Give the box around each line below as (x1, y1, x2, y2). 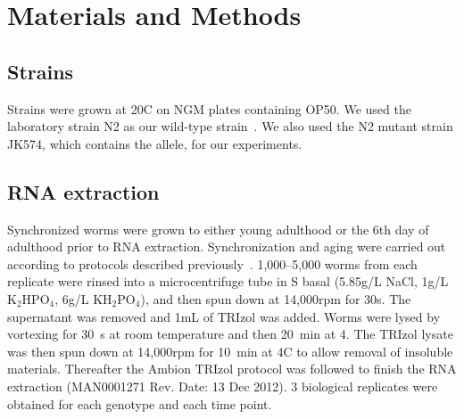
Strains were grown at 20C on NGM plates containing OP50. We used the (7, 99, 411, 118)
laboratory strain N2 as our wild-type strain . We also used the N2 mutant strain (7, 117, 453, 136)
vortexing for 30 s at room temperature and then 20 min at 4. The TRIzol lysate (7, 325, 453, 343)
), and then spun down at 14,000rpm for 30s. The (140, 289, 411, 308)
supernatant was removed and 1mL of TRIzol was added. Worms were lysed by (7, 307, 441, 325)
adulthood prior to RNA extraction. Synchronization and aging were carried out (7, 237, 446, 256)
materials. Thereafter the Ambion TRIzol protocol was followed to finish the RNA (7, 359, 457, 378)
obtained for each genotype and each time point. (7, 394, 272, 413)
